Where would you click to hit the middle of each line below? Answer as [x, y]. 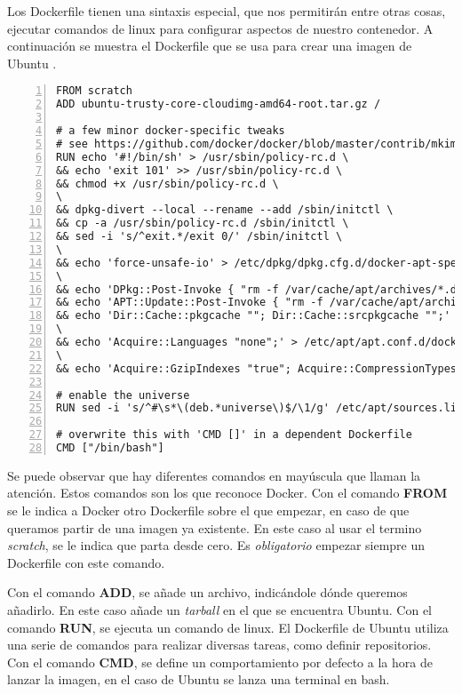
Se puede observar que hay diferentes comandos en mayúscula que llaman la [214, 475]
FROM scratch [94, 91]
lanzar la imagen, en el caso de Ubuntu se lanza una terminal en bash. [199, 679]
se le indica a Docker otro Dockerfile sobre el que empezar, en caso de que [208, 511]
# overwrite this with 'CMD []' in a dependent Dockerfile [234, 435]
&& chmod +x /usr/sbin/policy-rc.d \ [167, 183]
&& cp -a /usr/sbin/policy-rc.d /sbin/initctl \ [203, 223]
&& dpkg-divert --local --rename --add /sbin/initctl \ [225, 210]
